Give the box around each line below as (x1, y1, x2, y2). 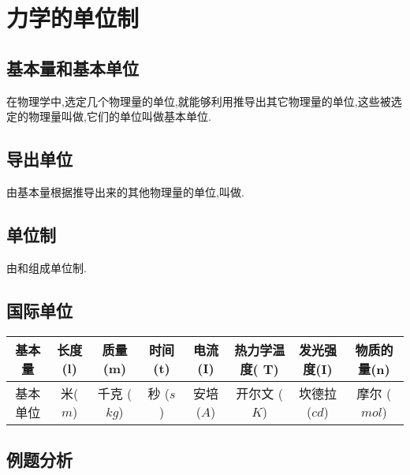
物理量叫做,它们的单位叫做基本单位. (28, 108, 211, 125)
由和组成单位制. (6, 259, 87, 275)
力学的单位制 (6, 2, 140, 34)
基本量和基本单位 (6, 55, 139, 80)
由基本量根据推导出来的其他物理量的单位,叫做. (6, 183, 244, 200)
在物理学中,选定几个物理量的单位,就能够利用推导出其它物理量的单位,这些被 (6, 92, 391, 109)
